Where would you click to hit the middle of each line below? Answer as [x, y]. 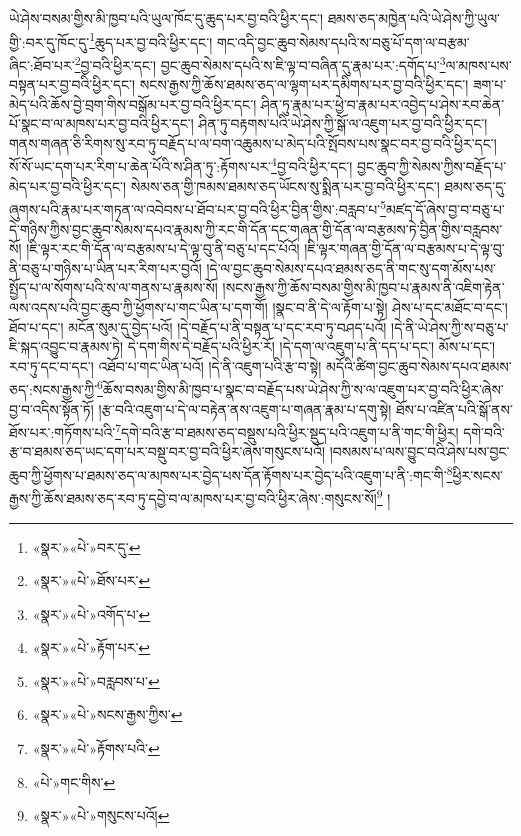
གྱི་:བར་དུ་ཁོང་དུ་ [49, 41]
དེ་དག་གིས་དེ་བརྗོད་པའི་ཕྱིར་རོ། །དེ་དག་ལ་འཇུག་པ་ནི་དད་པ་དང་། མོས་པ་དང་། [311, 346]
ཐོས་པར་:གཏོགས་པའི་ [62, 431]
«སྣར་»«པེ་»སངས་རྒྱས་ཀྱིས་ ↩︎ [107, 714]
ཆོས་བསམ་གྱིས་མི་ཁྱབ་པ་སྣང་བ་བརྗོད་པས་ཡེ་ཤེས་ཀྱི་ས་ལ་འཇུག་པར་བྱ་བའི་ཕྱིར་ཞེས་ [303, 388]
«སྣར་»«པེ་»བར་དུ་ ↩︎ [86, 546]
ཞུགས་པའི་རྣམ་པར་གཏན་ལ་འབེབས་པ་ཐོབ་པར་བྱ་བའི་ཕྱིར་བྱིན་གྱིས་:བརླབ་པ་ [195, 208]
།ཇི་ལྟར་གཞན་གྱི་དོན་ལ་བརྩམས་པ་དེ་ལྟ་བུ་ [404, 248]
